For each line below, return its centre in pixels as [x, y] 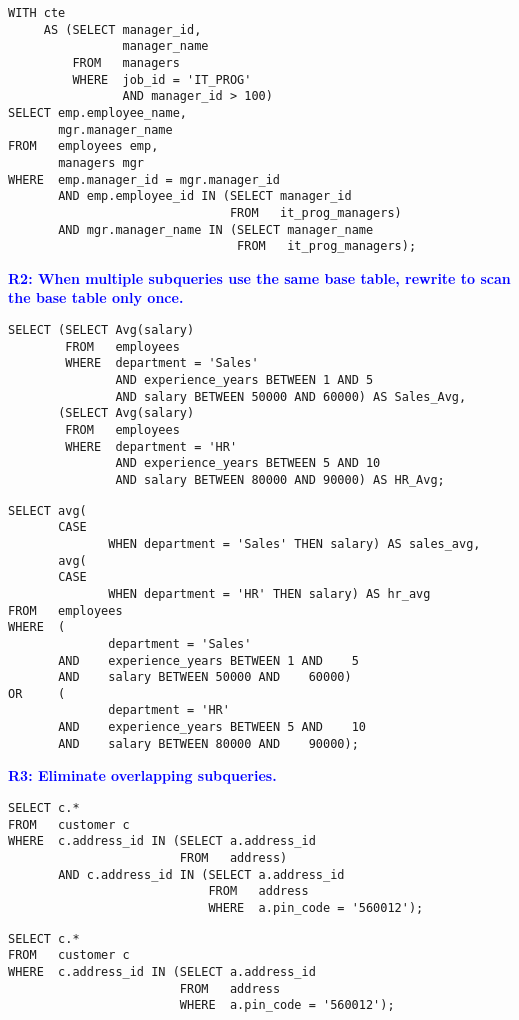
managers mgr [101, 162]
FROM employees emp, [83, 146]
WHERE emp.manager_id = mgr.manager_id [144, 179]
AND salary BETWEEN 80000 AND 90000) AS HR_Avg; [280, 479]
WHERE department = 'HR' [151, 446]
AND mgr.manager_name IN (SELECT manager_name [216, 229]
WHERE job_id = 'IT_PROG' [162, 79]
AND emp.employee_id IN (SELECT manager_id [205, 196]
